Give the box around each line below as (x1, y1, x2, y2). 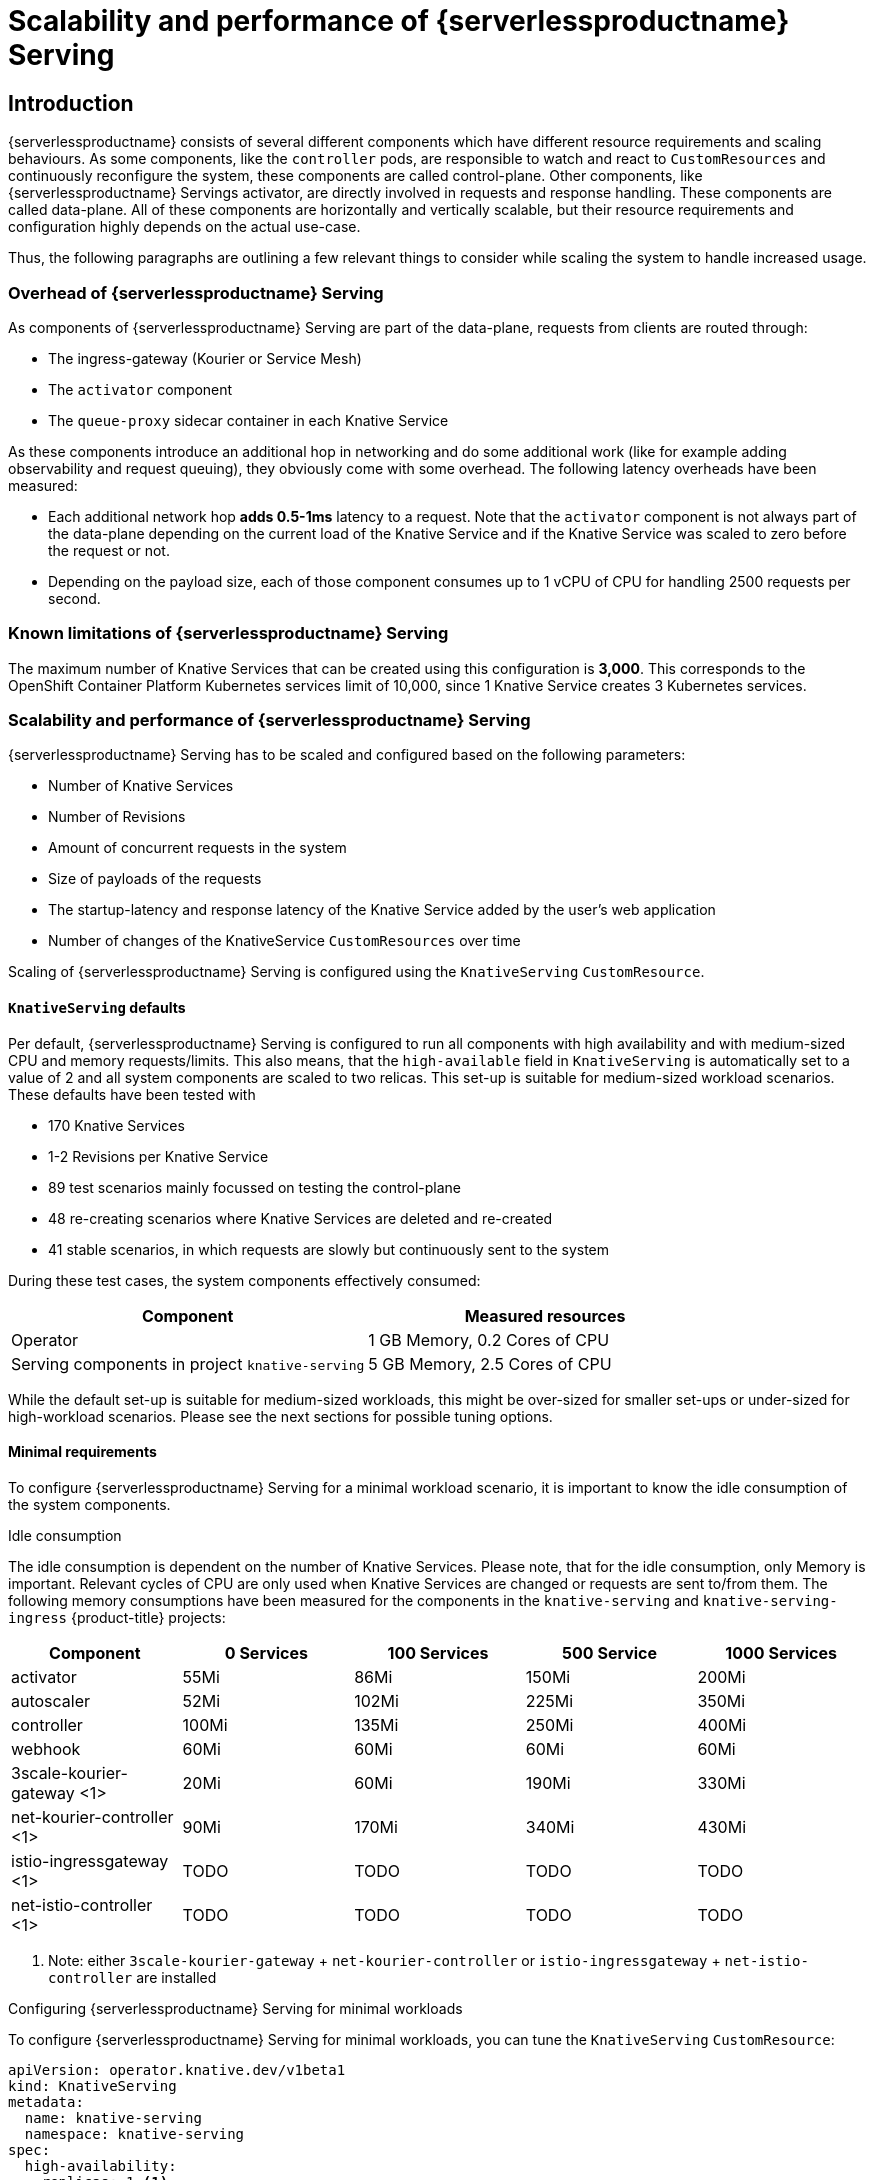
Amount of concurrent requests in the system (48, 839, 347, 857)
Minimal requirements (8, 1443, 157, 1461)
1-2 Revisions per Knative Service (48, 1147, 269, 1165)
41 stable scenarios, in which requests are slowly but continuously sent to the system (48, 1240, 610, 1258)
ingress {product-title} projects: (8, 1608, 226, 1626)
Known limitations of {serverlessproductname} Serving (8, 623, 449, 644)
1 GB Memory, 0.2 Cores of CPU (368, 1329, 610, 1350)
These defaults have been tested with (8, 1085, 256, 1103)
